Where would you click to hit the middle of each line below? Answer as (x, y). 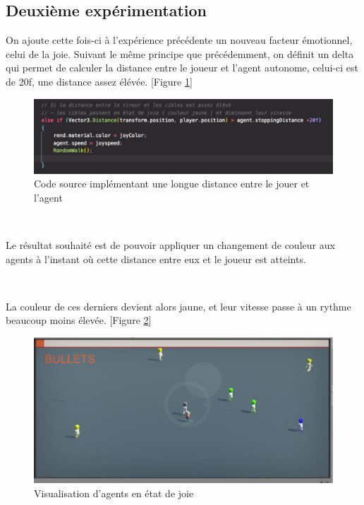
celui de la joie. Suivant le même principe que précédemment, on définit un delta (180, 53)
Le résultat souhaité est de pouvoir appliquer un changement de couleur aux (170, 244)
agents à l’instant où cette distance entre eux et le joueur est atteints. (156, 259)
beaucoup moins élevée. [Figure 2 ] (79, 320)
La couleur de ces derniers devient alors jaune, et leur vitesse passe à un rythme (178, 306)
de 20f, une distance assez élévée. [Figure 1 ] (99, 81)
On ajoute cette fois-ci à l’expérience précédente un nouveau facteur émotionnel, (179, 40)
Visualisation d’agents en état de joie (114, 493)
